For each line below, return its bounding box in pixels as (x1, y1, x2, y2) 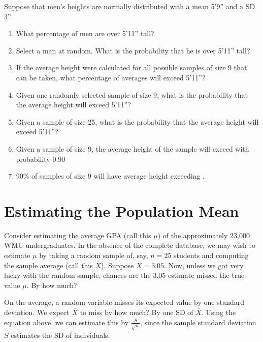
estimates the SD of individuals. (11, 329, 110, 340)
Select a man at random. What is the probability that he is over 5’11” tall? (16, 45, 250, 55)
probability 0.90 (16, 153, 65, 164)
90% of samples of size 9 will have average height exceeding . (16, 170, 205, 181)
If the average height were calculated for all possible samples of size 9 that (16, 62, 247, 73)
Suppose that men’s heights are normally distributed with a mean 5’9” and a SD (4, 1, 255, 11)
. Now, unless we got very (164, 260, 244, 270)
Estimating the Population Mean (4, 200, 239, 221)
